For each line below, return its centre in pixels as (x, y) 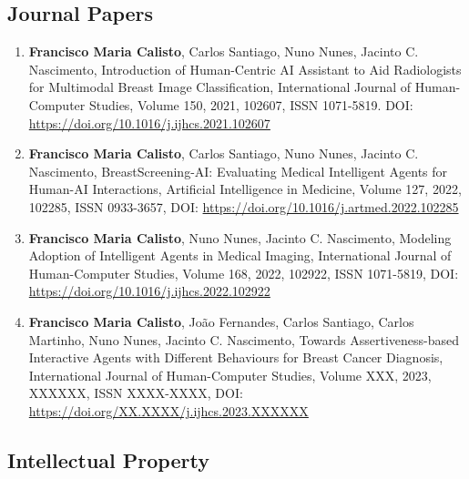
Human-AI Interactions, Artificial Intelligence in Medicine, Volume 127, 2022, (245, 189)
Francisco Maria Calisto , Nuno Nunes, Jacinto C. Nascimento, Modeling (240, 237)
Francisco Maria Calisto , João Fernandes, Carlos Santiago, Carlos (221, 321)
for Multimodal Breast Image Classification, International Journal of (220, 87)
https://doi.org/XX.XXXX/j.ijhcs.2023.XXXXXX (168, 410)
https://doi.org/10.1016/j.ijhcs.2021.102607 (149, 122)
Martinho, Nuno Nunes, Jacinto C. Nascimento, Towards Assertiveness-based (244, 339)
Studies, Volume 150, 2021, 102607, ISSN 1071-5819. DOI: (251, 104)
